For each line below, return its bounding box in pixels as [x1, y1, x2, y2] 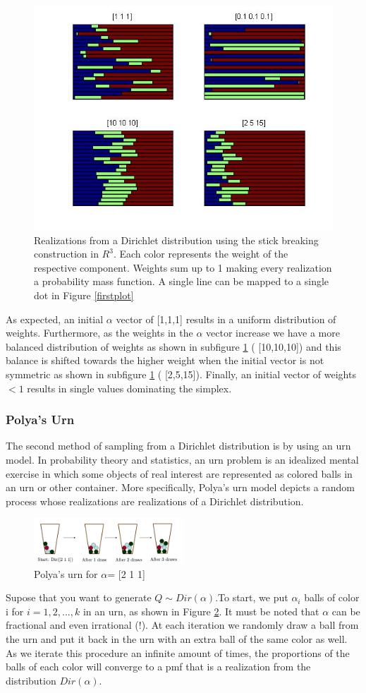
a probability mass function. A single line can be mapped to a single [34, 274, 329, 289]
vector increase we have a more [206, 325, 340, 340]
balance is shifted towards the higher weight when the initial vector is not [6, 353, 324, 368]
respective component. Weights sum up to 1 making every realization [34, 260, 332, 275]
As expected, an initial [6, 311, 104, 326]
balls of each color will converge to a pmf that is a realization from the [6, 659, 311, 674]
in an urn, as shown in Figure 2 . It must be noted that [83, 603, 319, 618]
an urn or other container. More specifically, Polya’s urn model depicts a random [6, 480, 355, 495]
